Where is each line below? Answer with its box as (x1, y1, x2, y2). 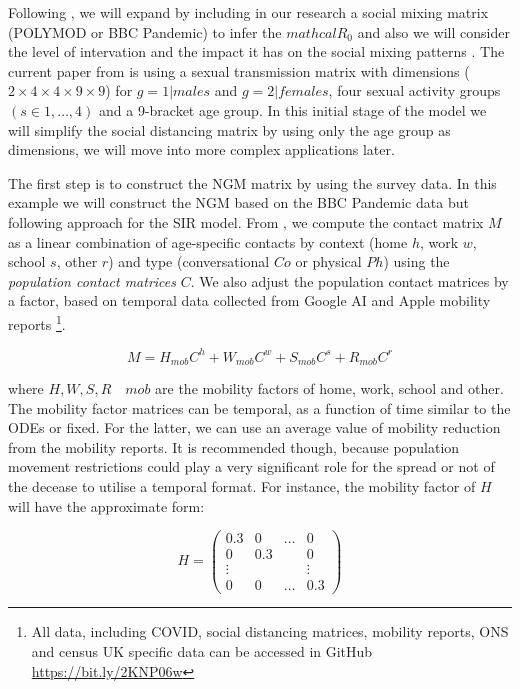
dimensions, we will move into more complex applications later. (8, 139, 395, 160)
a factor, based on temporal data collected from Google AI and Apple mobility (8, 290, 491, 311)
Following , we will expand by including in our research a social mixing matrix (8, 2, 489, 22)
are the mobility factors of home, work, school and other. (155, 378, 504, 399)
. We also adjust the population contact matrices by (190, 270, 509, 291)
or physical (295, 251, 362, 272)
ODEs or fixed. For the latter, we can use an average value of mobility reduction (8, 417, 501, 438)
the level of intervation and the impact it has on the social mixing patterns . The (8, 41, 505, 62)
